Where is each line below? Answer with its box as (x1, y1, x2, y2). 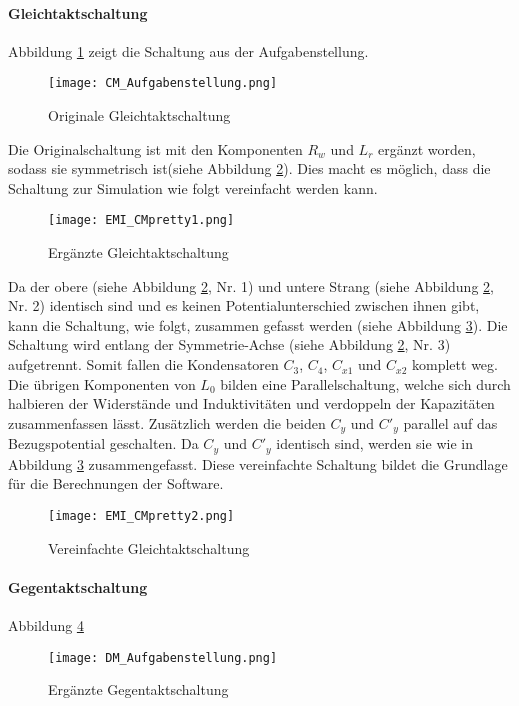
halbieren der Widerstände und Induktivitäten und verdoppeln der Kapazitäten (8, 393, 495, 414)
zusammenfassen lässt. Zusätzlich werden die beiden (8, 412, 326, 433)
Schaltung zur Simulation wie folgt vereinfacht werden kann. (8, 177, 378, 198)
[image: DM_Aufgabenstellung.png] (48, 650, 278, 665)
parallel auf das (403, 412, 498, 433)
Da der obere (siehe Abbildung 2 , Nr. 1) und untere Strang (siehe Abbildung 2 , (8, 275, 494, 296)
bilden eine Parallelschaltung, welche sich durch (220, 373, 511, 394)
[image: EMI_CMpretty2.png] (48, 508, 235, 523)
